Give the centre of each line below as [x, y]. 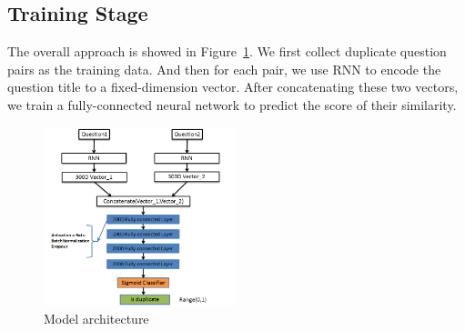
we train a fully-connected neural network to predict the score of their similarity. [232, 104]
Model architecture [96, 318]
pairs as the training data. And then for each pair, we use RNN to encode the [224, 69]
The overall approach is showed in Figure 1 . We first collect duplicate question [227, 51]
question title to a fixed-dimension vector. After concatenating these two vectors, [233, 87]
